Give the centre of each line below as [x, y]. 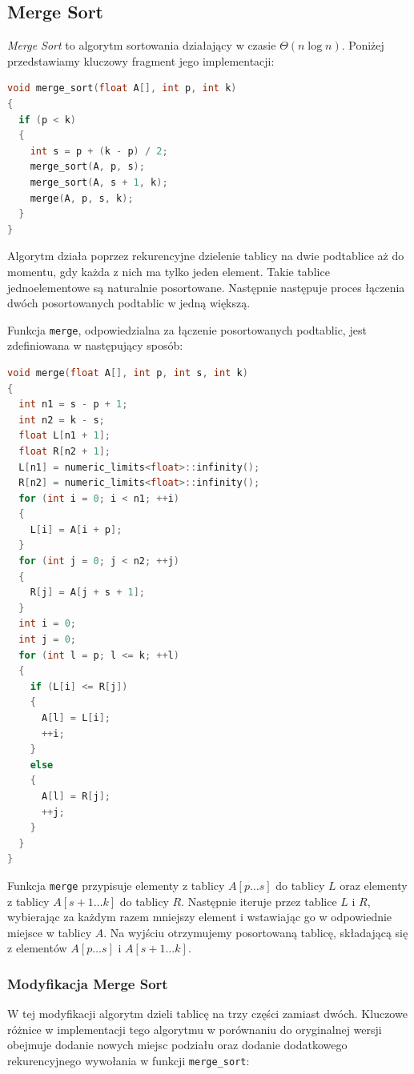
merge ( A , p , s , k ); [82, 198]
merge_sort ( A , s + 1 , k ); [99, 182]
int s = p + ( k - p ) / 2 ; [99, 151]
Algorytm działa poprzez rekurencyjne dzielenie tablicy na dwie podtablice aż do [206, 256]
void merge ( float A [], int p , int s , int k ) [128, 373]
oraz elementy [374, 885]
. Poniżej [363, 45]
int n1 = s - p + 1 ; [73, 405]
